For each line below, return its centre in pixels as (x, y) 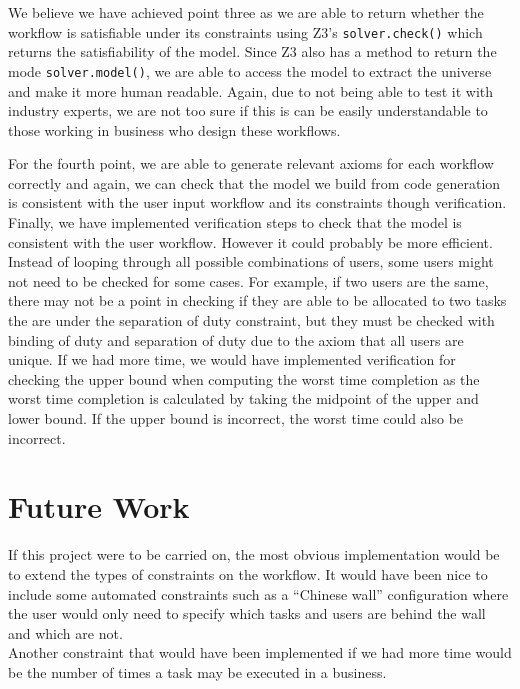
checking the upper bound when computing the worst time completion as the (244, 378)
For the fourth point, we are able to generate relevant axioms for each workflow (251, 163)
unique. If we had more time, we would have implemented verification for (232, 359)
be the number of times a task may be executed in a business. (197, 671)
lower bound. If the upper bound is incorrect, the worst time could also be (236, 418)
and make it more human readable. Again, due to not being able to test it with (251, 90)
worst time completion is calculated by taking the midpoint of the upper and (243, 398)
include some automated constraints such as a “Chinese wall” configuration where (258, 593)
